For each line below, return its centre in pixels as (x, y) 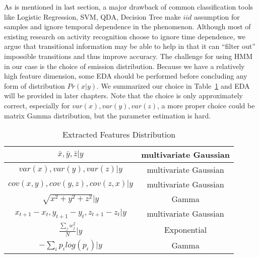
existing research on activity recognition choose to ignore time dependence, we (125, 36)
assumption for (217, 16)
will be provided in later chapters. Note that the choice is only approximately (123, 95)
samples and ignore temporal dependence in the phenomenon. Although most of (127, 26)
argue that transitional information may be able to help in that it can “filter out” (130, 46)
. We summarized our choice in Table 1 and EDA (173, 85)
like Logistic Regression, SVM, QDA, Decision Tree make (92, 16)
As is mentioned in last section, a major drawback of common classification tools (129, 7)
